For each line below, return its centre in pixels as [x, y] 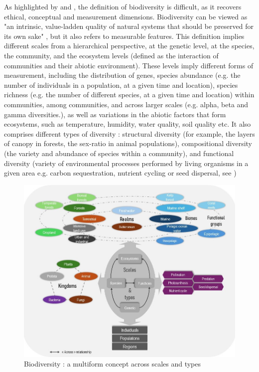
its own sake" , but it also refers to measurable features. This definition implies [124, 36]
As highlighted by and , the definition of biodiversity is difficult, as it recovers [123, 6]
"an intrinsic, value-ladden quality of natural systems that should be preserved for [129, 26]
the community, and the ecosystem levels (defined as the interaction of [111, 55]
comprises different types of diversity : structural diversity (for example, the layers [129, 133]
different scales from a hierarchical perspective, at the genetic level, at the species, [129, 46]
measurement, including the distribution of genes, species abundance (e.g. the [122, 75]
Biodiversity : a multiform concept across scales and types [113, 364]
